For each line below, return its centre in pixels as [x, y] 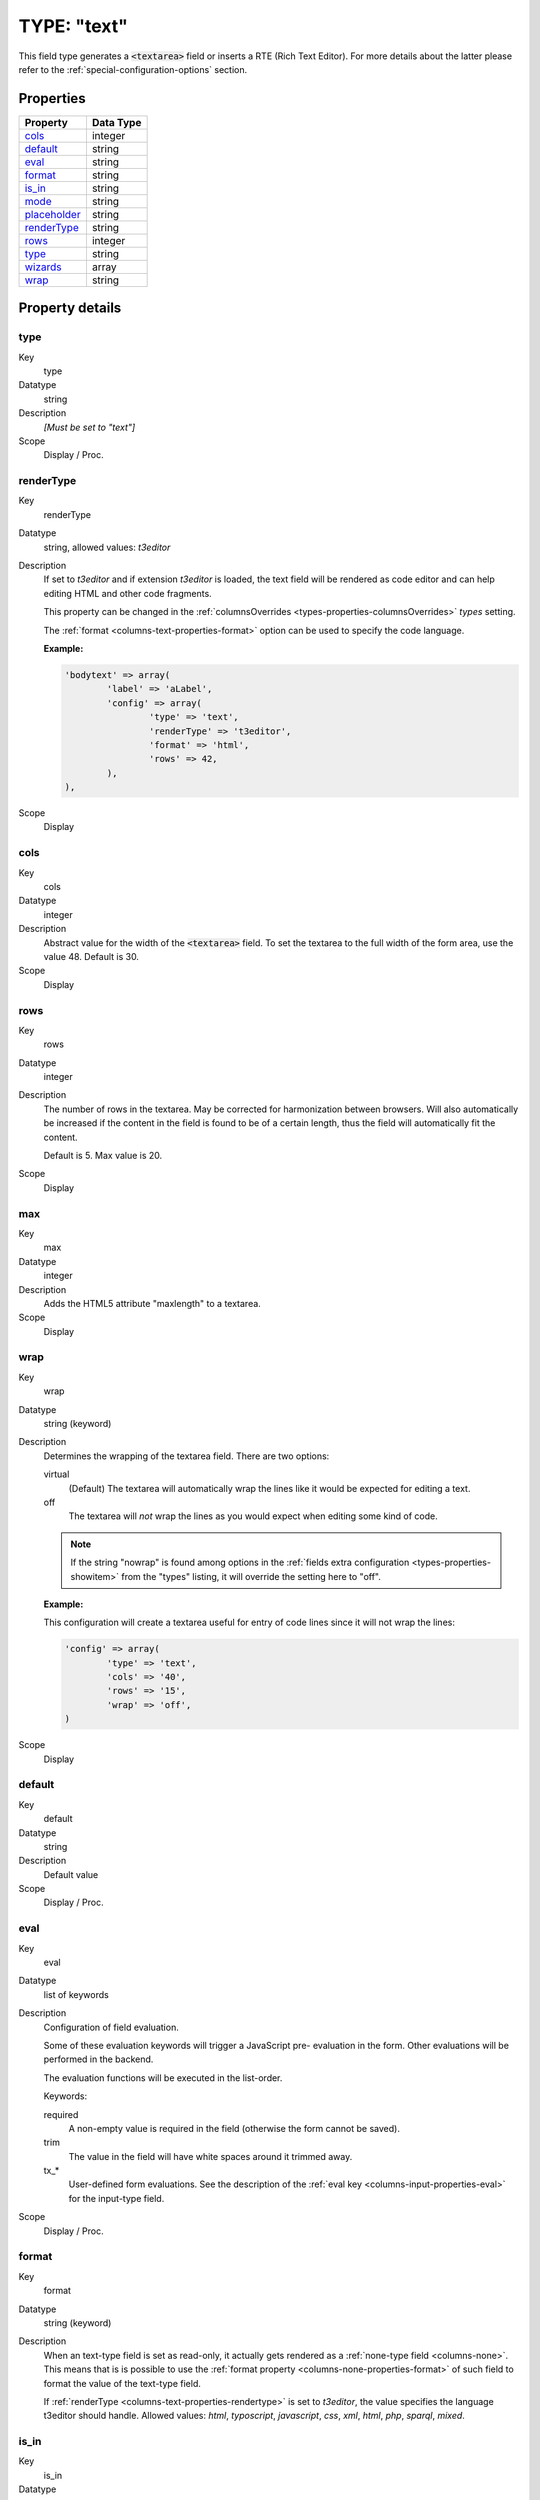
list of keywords [76, 1994]
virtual [56, 1474]
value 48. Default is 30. [91, 956]
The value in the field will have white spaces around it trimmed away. [210, 2156]
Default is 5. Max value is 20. [103, 1156]
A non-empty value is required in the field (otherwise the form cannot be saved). [234, 2128]
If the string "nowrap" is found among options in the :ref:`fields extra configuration [240, 1562]
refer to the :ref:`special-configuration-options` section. [133, 69]
